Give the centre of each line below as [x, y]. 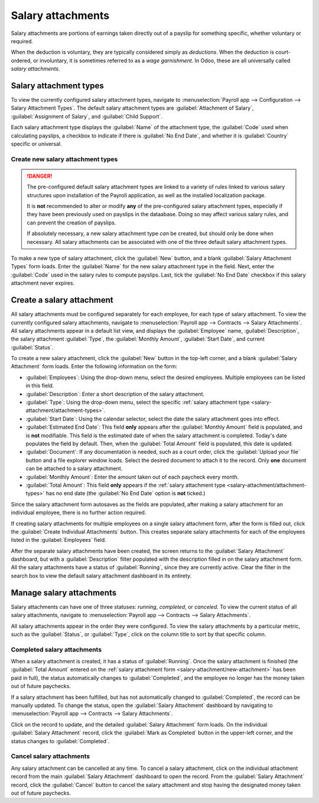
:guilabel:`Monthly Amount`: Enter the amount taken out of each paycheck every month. [132, 477]
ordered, [21, 60]
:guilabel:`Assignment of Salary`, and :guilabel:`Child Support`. [87, 116]
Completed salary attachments [56, 650]
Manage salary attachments [64, 592]
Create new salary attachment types [64, 159]
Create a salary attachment [62, 300]
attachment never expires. [43, 283]
